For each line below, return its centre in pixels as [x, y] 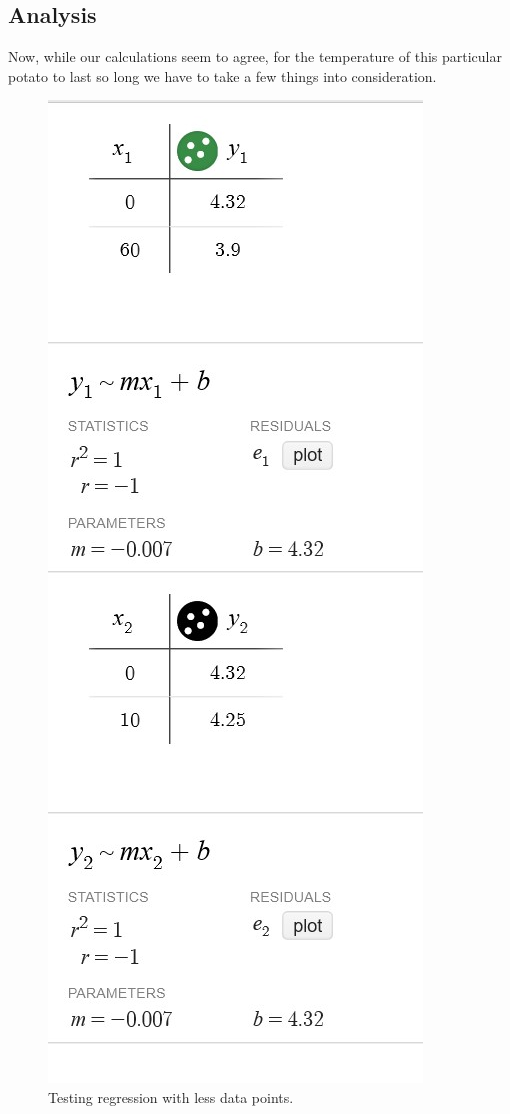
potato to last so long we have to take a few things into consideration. [222, 75]
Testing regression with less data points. [171, 1096]
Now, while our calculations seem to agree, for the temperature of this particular [255, 56]
